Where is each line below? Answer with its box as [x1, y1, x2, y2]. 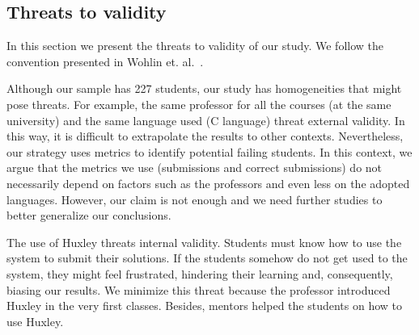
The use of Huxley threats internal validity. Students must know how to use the [6, 233, 402, 250]
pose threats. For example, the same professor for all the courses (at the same [6, 95, 391, 112]
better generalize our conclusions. [6, 207, 171, 224]
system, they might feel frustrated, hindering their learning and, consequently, [6, 265, 393, 282]
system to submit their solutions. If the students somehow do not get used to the [6, 249, 408, 266]
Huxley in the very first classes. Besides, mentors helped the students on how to [6, 297, 403, 314]
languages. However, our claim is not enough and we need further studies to [6, 191, 383, 207]
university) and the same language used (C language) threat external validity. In [6, 111, 405, 128]
